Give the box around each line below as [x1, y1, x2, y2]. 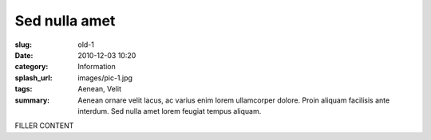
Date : [14, 50, 34, 60]
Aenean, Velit [77, 84, 121, 94]
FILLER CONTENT [14, 121, 74, 130]
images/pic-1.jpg [77, 72, 133, 83]
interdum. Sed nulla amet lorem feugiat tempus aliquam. [77, 106, 262, 115]
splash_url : [14, 72, 53, 83]
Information [77, 62, 116, 72]
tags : [14, 84, 33, 94]
